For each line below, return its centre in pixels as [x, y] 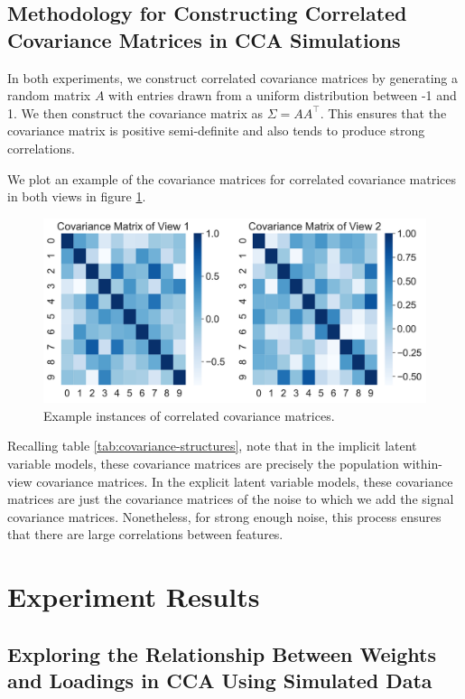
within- [423, 464]
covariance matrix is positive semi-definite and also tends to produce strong [216, 130]
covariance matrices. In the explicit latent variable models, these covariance [245, 481]
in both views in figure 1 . [77, 196]
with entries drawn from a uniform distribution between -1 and [283, 95]
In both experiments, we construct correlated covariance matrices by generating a [233, 77]
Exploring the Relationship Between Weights [222, 653]
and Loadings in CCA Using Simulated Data [220, 680]
